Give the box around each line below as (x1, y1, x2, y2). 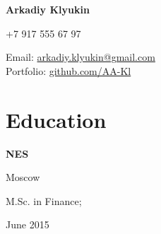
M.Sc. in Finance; (6, 193, 82, 208)
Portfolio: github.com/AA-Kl (6, 63, 131, 78)
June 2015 (6, 217, 49, 232)
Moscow (6, 170, 40, 185)
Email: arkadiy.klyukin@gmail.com (6, 49, 155, 64)
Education (6, 105, 107, 134)
